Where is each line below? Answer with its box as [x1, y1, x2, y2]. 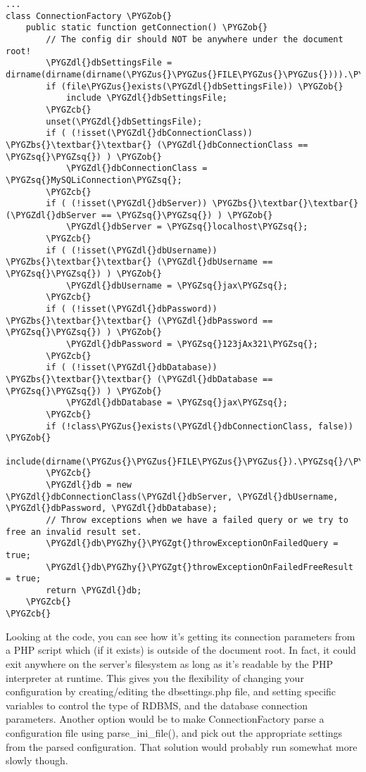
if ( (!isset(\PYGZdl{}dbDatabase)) [46, 362, 217, 373]
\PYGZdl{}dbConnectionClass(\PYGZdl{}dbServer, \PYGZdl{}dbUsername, [6, 491, 339, 502]
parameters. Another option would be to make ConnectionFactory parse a [6, 711, 324, 726]
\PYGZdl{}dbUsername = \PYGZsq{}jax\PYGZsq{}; [65, 280, 288, 291]
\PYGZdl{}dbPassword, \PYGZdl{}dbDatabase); [6, 503, 217, 514]
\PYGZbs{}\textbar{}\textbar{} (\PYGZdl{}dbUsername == [6, 257, 273, 267]
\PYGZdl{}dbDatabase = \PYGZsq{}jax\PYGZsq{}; [65, 398, 288, 408]
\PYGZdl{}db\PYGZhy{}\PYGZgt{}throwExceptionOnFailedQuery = [46, 538, 339, 549]
